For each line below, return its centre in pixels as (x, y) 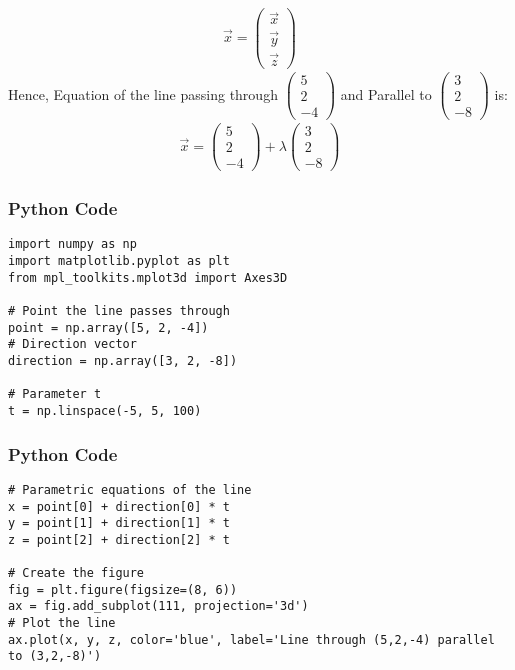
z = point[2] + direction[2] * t (119, 539)
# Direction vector (72, 344)
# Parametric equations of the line (130, 489)
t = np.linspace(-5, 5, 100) (105, 410)
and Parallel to (386, 93)
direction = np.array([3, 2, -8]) (123, 361)
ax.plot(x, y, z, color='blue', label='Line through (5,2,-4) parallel (251, 639)
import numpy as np (72, 244)
